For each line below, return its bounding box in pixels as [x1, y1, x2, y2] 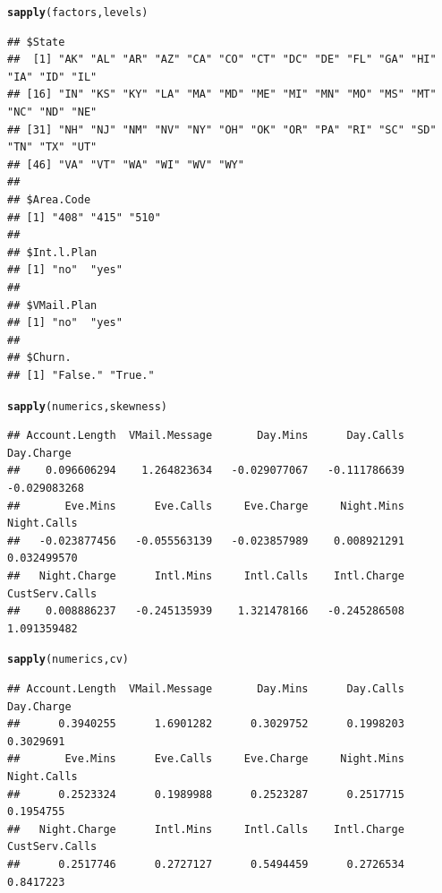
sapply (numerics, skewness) [7, 399, 167, 413]
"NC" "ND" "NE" [7, 106, 98, 119]
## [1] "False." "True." [7, 368, 155, 382]
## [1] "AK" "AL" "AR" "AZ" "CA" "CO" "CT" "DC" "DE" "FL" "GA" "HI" [7, 53, 437, 66]
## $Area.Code [7, 193, 91, 206]
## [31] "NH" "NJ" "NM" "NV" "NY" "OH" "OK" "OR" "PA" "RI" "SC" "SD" [7, 123, 437, 136]
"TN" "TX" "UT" [7, 141, 98, 154]
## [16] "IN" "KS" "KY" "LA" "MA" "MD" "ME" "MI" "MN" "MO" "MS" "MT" [7, 88, 437, 101]
